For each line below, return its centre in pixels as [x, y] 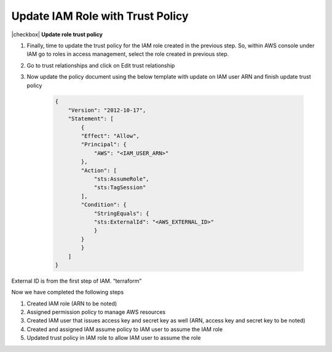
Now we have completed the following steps [68, 292]
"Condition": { [104, 205]
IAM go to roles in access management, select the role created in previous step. [128, 54]
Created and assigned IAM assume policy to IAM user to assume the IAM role [125, 329]
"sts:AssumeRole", [122, 179]
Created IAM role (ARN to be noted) [72, 303]
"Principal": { [104, 145]
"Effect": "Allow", [110, 136]
